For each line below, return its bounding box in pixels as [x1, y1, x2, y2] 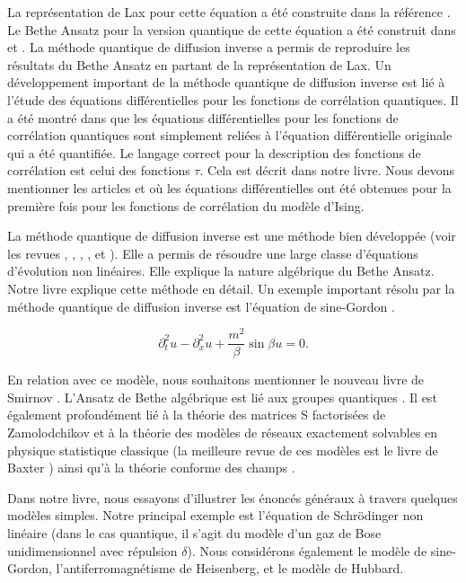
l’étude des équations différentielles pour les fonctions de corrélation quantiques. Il [7, 90, 459, 109]
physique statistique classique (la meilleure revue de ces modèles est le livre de [7, 440, 438, 459]
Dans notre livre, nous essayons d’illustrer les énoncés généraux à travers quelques [7, 488, 458, 507]
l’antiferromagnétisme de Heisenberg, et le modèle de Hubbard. [56, 559, 404, 578]
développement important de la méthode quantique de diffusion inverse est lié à [7, 73, 445, 92]
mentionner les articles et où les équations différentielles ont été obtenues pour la [7, 178, 452, 197]
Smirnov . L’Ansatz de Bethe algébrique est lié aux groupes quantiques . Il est [7, 387, 437, 406]
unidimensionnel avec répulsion [7, 541, 178, 560]
